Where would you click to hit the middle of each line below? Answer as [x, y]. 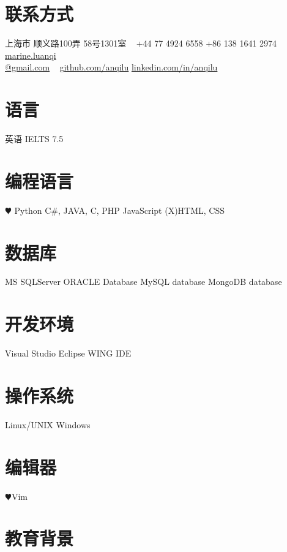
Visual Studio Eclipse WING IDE [68, 353]
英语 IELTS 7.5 [34, 139]
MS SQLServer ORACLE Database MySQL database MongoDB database [143, 282]
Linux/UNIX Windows [48, 424]
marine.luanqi [31, 55]
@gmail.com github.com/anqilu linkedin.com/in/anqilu [111, 67]
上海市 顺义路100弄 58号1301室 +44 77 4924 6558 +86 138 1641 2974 [141, 43]
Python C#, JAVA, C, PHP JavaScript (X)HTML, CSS [120, 210]
